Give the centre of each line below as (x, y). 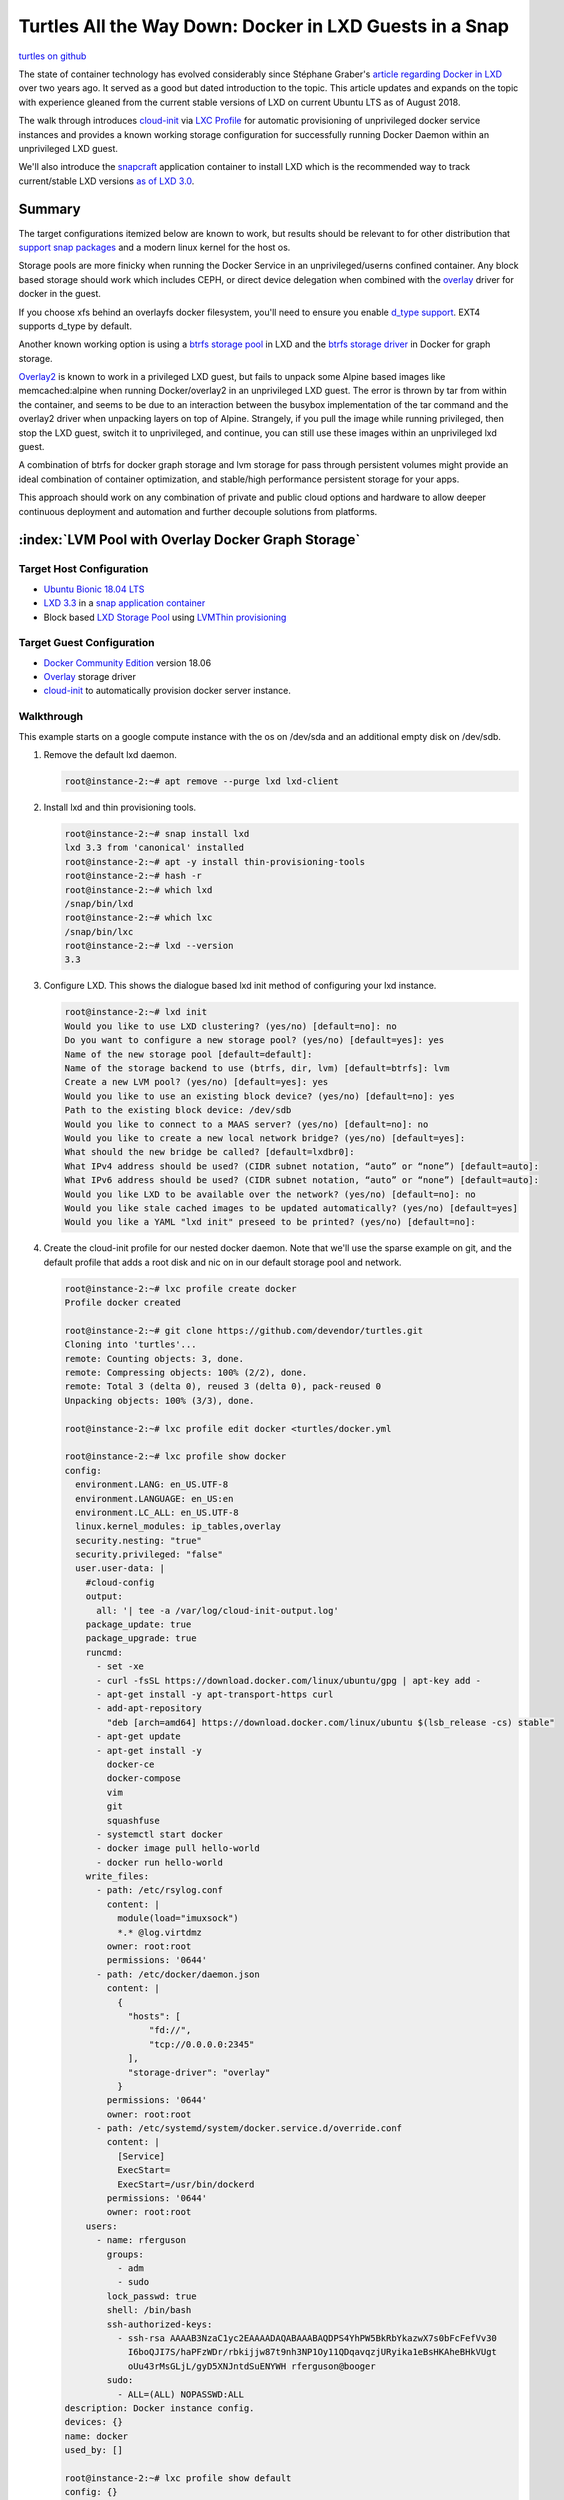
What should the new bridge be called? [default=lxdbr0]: (209, 1152)
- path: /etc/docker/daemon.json (178, 1974)
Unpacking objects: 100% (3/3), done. (159, 1400)
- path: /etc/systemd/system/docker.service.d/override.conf (249, 2128)
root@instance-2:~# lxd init (136, 1012)
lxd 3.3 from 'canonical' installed (154, 848)
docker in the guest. (60, 294)
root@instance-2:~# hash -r (133, 876)
